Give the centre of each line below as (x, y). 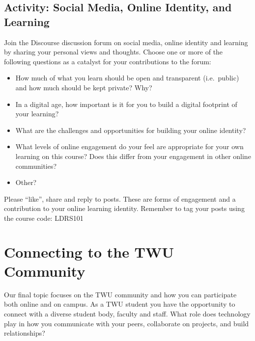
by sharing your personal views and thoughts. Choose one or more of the (113, 52)
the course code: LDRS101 (44, 218)
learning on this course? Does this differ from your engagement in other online (133, 156)
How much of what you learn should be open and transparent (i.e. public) (127, 78)
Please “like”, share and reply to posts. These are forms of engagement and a (120, 198)
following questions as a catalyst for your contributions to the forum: (108, 61)
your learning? (37, 114)
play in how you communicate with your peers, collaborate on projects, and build (127, 323)
